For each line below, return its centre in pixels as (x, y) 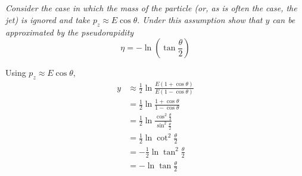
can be (284, 19)
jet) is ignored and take (48, 19)
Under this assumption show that (203, 19)
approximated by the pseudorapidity (70, 32)
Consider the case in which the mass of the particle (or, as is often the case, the (151, 8)
